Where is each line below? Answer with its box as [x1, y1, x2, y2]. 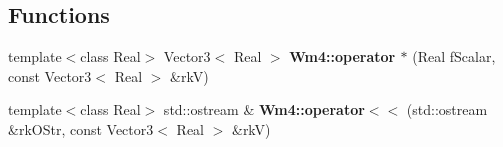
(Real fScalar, [412, 46, 496, 67]
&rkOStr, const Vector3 [8, 118, 154, 139]
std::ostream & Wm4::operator [163, 99, 365, 120]
